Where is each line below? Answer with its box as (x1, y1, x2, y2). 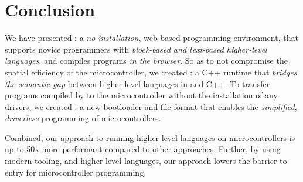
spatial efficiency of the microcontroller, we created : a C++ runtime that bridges (5, 66, 297, 78)
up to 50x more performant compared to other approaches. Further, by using (5, 143, 281, 155)
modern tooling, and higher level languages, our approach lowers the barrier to (5, 154, 287, 167)
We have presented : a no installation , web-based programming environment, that (5, 32, 298, 44)
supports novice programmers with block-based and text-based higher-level (5, 43, 267, 55)
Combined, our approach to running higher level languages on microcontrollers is (5, 131, 295, 143)
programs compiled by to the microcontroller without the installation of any (5, 89, 278, 101)
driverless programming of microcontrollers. (5, 112, 161, 124)
